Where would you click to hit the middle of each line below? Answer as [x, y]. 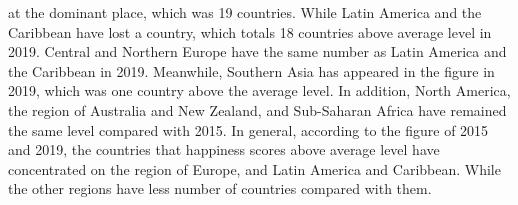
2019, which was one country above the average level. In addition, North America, [259, 90]
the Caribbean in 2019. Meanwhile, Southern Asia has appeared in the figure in [251, 70]
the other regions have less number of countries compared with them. [220, 188]
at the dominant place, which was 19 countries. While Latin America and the [245, 12]
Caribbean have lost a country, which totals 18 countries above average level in [250, 31]
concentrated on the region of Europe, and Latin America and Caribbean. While [254, 168]
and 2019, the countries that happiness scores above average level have [224, 149]
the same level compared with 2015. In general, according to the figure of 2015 [248, 129]
